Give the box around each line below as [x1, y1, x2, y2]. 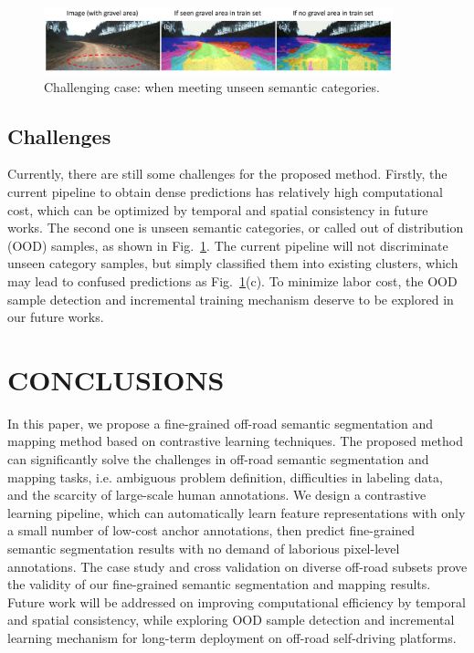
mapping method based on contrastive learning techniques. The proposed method [7, 431, 463, 451]
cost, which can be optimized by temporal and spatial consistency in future [7, 200, 428, 219]
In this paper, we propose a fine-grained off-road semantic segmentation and [7, 413, 433, 432]
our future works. [7, 307, 104, 326]
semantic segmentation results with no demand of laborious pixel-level [7, 539, 400, 558]
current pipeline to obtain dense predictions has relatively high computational [7, 182, 443, 202]
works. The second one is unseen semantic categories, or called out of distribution [7, 218, 464, 237]
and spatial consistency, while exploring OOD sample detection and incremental [7, 610, 455, 629]
